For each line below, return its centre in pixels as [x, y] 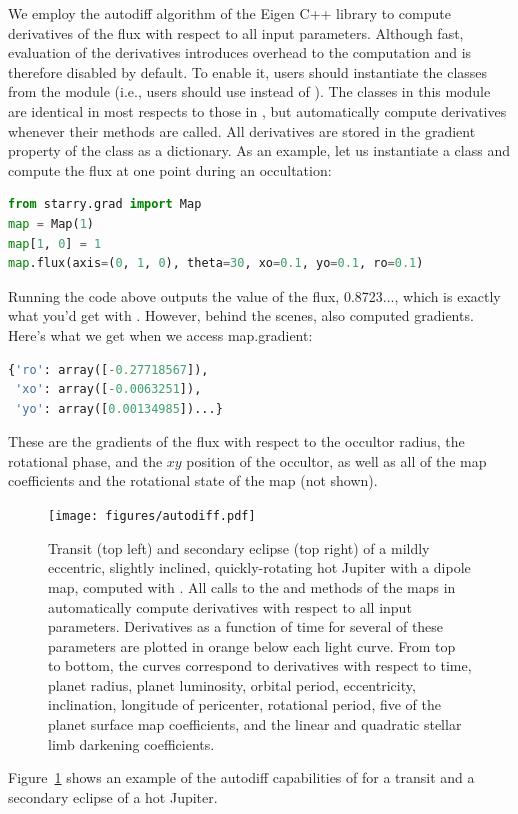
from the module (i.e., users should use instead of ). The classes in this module [249, 91]
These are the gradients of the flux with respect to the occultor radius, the [236, 441]
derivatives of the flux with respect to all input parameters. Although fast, [236, 32]
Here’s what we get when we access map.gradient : [160, 334]
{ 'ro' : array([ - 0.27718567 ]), [108, 369]
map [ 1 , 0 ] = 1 [55, 243]
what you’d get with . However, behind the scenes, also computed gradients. [241, 315]
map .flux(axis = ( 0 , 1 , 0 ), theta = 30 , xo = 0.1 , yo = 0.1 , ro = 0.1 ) [216, 263]
